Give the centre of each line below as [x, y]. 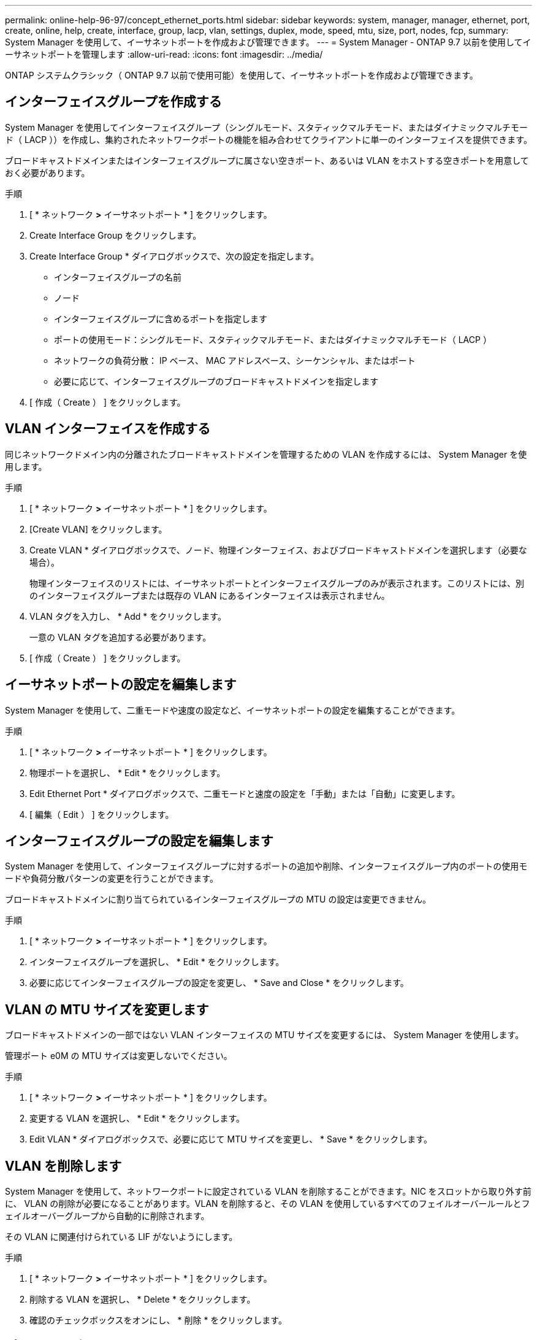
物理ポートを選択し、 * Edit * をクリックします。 [128, 772]
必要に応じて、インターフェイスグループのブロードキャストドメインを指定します [216, 381]
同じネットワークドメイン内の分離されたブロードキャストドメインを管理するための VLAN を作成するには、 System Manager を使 [266, 454]
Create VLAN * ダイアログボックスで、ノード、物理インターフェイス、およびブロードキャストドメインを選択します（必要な [278, 550]
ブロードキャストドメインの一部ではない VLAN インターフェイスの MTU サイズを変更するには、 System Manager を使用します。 [265, 1035]
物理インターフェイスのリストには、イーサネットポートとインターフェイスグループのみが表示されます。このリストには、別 [277, 583]
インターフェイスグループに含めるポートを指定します [161, 318]
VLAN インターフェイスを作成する [108, 429]
